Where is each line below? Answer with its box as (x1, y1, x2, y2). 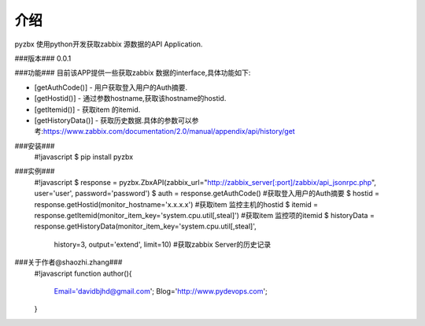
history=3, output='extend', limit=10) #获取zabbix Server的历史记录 (54, 239, 272, 249)
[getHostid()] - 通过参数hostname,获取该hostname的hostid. (34, 94, 227, 103)
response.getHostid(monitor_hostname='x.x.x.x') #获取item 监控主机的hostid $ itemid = (34, 199, 319, 209)
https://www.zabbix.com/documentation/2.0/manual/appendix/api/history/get (43, 127, 295, 136)
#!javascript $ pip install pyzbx (34, 152, 134, 161)
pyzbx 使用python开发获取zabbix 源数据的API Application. (14, 39, 203, 49)
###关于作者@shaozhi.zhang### (14, 257, 123, 267)
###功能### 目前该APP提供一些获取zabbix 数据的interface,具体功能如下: (14, 68, 251, 78)
